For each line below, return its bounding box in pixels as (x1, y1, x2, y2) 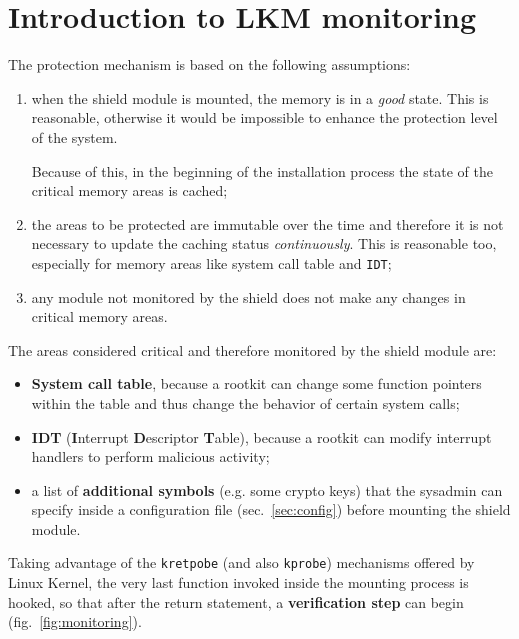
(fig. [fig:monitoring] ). (8, 611, 142, 632)
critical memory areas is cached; (31, 180, 228, 201)
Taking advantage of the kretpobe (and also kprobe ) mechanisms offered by (8, 552, 475, 573)
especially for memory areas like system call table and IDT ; (31, 252, 392, 273)
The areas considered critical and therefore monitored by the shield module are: (8, 339, 497, 360)
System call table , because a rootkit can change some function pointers (31, 373, 482, 394)
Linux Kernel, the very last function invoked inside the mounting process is (8, 572, 469, 593)
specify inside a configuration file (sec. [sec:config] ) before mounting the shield (31, 499, 511, 520)
